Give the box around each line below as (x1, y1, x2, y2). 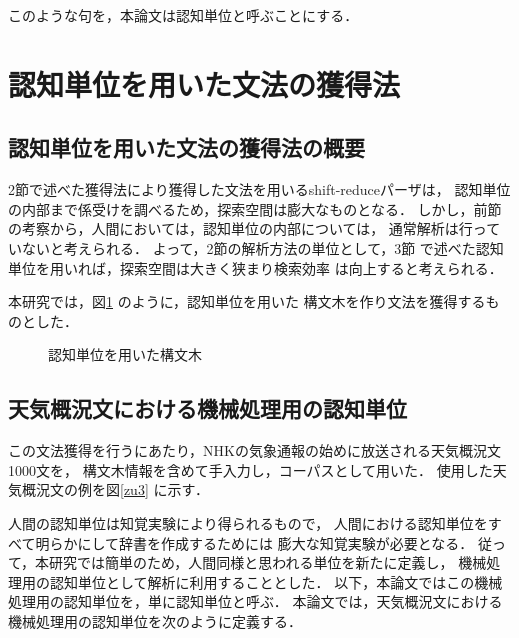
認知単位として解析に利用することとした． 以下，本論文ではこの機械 (49, 571, 503, 592)
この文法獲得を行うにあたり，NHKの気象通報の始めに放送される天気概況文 (8, 440, 501, 461)
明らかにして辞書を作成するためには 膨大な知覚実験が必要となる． (35, 532, 474, 553)
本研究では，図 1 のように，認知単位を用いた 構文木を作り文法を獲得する (8, 291, 486, 312)
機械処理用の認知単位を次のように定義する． (8, 610, 302, 631)
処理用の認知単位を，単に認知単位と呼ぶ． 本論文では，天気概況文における (8, 591, 503, 612)
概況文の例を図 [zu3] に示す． (21, 479, 209, 500)
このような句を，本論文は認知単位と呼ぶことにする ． (8, 5, 359, 25)
